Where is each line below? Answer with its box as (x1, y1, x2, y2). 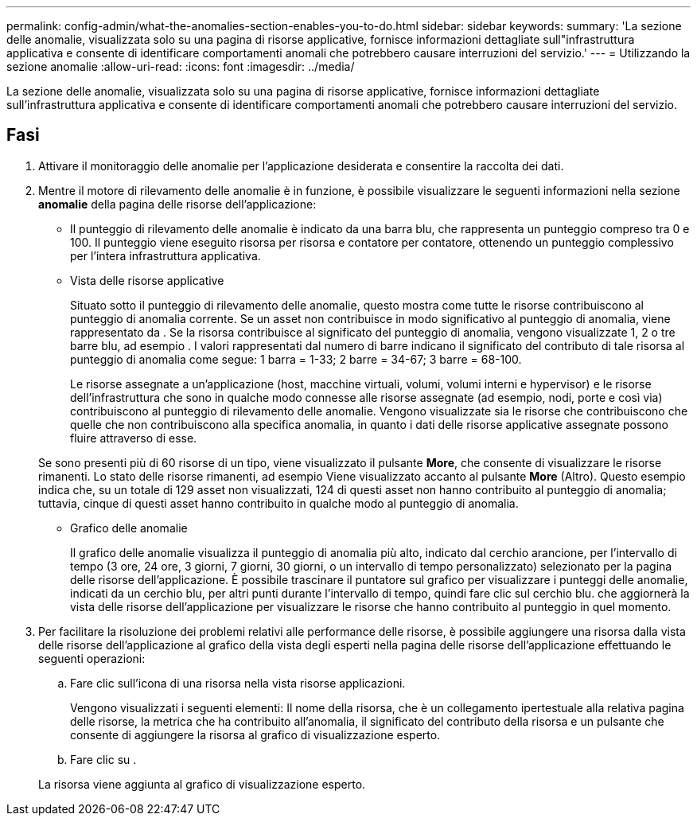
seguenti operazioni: (38, 651, 146, 665)
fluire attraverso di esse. (70, 430, 197, 445)
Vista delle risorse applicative (70, 273, 224, 287)
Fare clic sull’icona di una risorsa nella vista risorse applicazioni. (70, 676, 406, 690)
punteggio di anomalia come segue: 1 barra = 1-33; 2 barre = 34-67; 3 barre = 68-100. (70, 352, 522, 366)
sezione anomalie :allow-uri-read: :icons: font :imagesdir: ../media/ (6, 60, 355, 73)
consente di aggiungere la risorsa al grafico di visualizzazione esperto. (70, 727, 441, 742)
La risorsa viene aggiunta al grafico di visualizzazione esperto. (38, 777, 366, 791)
